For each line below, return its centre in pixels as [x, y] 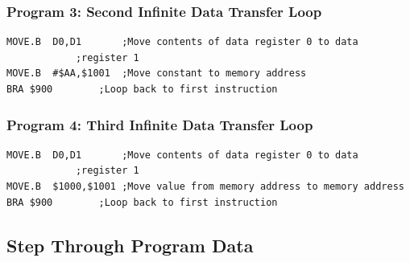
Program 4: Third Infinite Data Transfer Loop [160, 124]
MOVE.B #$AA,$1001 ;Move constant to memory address [157, 74]
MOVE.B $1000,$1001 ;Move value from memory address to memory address [205, 186]
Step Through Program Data [130, 245]
